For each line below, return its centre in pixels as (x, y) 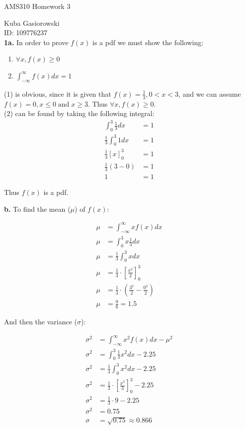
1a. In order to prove (36, 42)
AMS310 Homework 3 (37, 6)
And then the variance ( (41, 322)
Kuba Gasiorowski (32, 23)
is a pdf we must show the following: (148, 42)
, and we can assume (209, 93)
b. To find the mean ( (37, 209)
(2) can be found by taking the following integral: (79, 113)
